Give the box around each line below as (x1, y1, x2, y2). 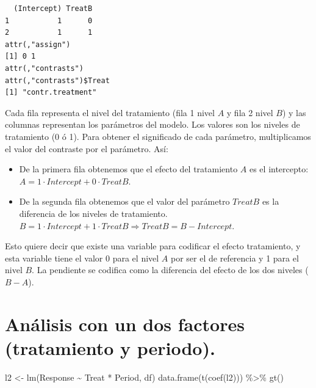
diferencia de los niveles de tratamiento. (19, 207, 168, 219)
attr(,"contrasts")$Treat (5, 76, 110, 85)
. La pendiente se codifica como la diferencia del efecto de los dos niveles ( (32, 263, 309, 276)
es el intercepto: (249, 163, 309, 175)
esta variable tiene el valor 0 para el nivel (5, 251, 159, 264)
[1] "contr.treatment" (5, 88, 97, 97)
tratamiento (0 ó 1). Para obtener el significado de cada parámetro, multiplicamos (5, 130, 311, 142)
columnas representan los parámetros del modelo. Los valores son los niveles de (5, 118, 300, 131)
